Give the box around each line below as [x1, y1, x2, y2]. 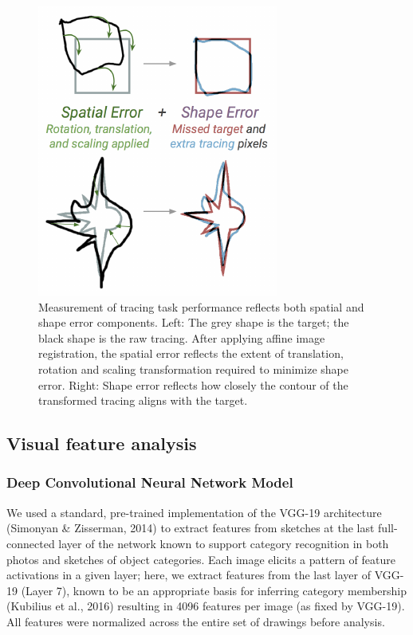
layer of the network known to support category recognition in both [58, 535, 389, 551]
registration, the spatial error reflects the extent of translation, [38, 345, 344, 362]
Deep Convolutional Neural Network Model [6, 472, 293, 492]
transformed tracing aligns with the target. [38, 392, 248, 409]
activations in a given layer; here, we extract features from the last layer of [6, 566, 371, 583]
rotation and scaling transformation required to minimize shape [38, 360, 348, 377]
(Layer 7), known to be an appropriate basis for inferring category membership [21, 582, 407, 598]
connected [6, 535, 55, 551]
